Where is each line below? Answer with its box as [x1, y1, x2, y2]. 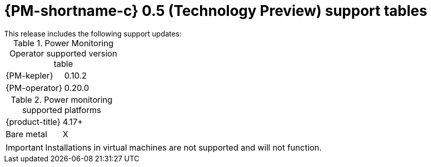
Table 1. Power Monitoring [13, 38, 114, 48]
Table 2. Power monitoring [11, 94, 113, 105]
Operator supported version [9, 48, 117, 59]
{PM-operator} [6, 82, 63, 93]
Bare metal [6, 128, 47, 139]
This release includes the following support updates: [4, 29, 182, 38]
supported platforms [22, 104, 101, 115]
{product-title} [6, 116, 61, 127]
